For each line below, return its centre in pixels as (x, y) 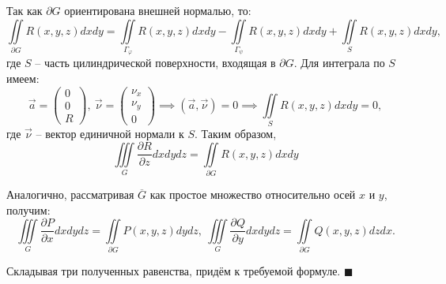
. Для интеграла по (339, 63)
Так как (25, 10)
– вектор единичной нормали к (110, 133)
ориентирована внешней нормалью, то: (158, 10)
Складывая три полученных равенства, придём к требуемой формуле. (174, 271)
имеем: (23, 78)
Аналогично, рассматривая (70, 194)
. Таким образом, (236, 133)
